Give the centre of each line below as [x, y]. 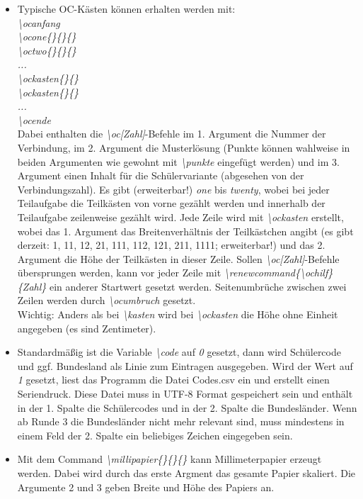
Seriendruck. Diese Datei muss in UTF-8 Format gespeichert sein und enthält [185, 394]
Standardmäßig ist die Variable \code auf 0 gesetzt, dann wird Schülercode [179, 352]
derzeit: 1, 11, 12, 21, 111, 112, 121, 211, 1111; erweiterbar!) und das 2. [171, 245]
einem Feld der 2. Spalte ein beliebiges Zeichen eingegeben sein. [155, 435]
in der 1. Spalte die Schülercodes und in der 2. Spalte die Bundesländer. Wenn [187, 407]
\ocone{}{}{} [47, 37]
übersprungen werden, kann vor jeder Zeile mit [119, 273]
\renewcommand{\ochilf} [278, 273]
